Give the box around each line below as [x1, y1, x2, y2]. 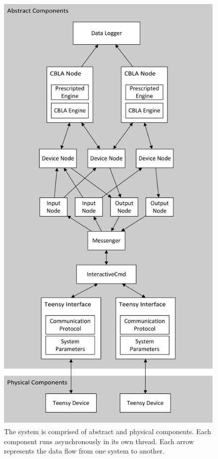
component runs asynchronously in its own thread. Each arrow [4, 436, 194, 446]
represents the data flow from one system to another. [4, 446, 164, 456]
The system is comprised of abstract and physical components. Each [4, 426, 212, 436]
